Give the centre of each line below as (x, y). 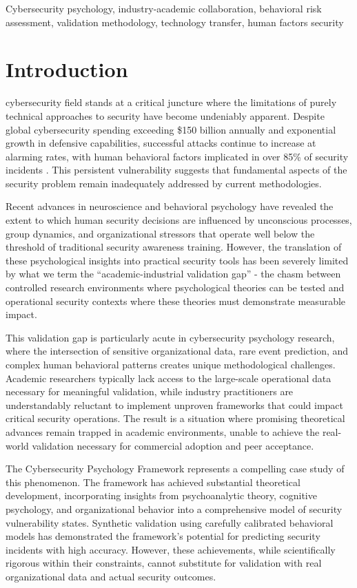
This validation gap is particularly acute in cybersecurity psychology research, (170, 337)
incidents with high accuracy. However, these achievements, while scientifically (171, 549)
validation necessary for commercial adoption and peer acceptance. (173, 445)
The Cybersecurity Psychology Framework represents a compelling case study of (175, 469)
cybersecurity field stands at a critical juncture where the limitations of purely (171, 102)
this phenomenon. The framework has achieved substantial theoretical (153, 482)
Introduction (67, 69)
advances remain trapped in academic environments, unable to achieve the (163, 431)
